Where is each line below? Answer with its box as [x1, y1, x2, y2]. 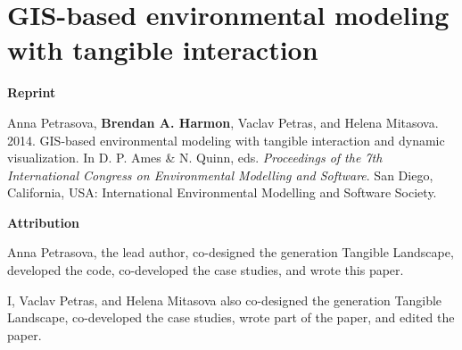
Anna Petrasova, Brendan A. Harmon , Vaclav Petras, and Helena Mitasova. [7, 112, 439, 131]
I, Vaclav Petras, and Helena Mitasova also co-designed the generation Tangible [7, 290, 442, 309]
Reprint [7, 83, 56, 102]
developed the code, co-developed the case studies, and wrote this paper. [7, 261, 404, 279]
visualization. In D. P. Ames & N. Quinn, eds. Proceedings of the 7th [7, 148, 383, 167]
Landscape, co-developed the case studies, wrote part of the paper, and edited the [7, 308, 455, 327]
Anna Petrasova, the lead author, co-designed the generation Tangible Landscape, [7, 243, 454, 262]
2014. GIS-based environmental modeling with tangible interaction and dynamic [7, 130, 445, 149]
